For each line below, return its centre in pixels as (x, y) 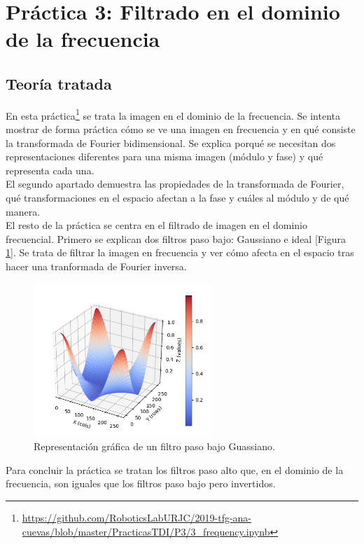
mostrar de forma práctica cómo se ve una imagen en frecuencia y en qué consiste (181, 129)
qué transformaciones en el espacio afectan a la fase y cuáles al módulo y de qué (177, 197)
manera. (23, 211)
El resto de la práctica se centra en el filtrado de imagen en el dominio (156, 225)
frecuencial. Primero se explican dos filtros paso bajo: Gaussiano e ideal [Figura (176, 238)
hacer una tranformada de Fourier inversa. (96, 266)
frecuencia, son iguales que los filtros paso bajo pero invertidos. (141, 483)
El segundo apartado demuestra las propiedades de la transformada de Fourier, (175, 184)
